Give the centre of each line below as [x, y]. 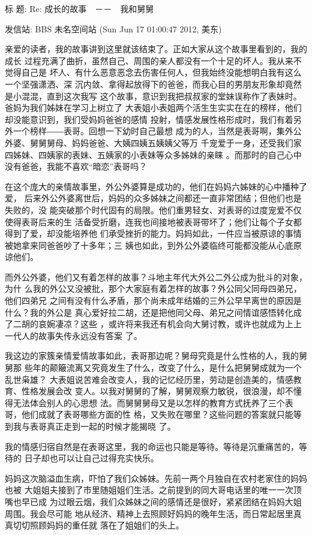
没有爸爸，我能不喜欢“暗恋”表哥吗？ [76, 166]
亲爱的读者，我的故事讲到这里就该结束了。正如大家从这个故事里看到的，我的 [156, 49]
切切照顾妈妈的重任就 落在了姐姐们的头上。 [98, 525]
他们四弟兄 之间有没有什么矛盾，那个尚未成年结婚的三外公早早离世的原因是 [153, 300]
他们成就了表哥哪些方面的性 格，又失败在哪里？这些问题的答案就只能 [157, 414]
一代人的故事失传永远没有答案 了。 [73, 335]
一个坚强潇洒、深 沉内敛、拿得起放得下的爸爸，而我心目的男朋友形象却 [145, 84]
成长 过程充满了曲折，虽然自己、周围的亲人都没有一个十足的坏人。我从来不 [153, 60]
